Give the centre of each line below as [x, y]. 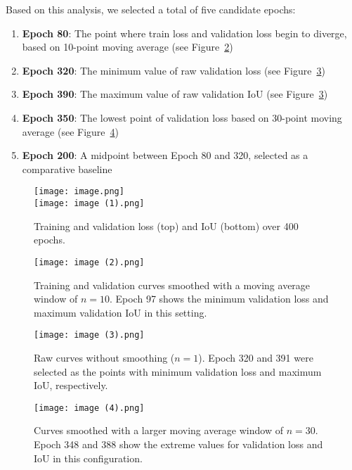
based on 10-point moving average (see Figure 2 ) [128, 47]
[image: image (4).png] [89, 408]
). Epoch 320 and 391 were [256, 357]
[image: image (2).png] [89, 262]
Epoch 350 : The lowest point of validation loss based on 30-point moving [182, 117]
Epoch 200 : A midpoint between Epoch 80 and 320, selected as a [165, 155]
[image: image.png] [79, 192]
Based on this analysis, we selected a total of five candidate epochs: [151, 9]
